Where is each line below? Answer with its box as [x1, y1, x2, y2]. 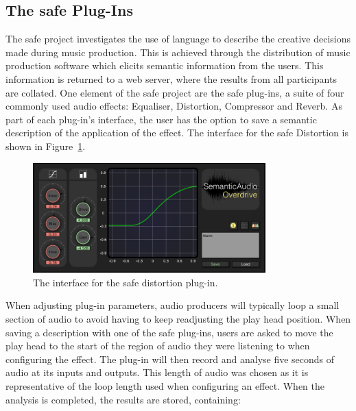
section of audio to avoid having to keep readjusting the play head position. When [5, 312, 351, 326]
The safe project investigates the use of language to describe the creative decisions [5, 32, 351, 46]
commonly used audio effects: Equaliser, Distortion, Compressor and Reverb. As [5, 99, 342, 113]
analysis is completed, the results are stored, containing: [5, 392, 241, 406]
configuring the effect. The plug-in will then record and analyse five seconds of [5, 351, 335, 366]
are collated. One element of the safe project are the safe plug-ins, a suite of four [5, 85, 344, 99]
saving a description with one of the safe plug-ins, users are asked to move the [5, 325, 333, 339]
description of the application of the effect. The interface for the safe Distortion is [5, 125, 349, 140]
